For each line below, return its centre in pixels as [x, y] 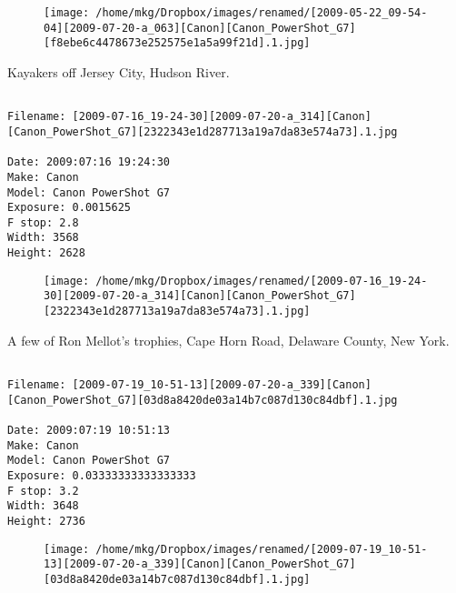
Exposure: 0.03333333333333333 [102, 475]
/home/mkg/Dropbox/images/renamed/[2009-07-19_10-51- [262, 549]
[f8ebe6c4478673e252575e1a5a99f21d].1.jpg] [177, 43]
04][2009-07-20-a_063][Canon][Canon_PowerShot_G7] [200, 28]
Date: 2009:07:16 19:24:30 [89, 162]
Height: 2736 [46, 521]
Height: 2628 [46, 253]
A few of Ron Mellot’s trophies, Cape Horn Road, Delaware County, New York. [228, 340]
